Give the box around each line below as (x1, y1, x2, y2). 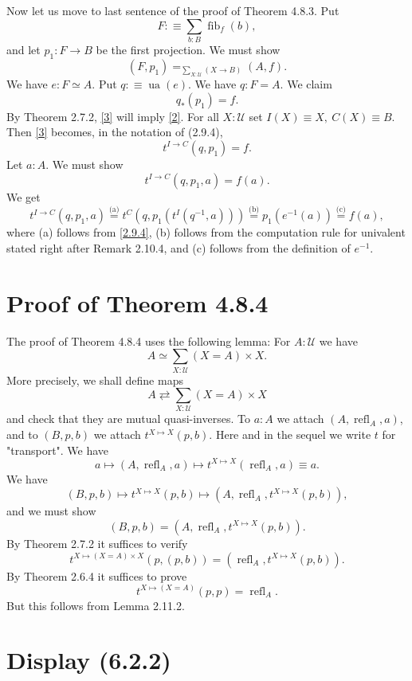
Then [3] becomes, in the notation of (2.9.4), (6, 123, 223, 140)
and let (6, 41, 41, 57)
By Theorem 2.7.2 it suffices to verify (6, 534, 188, 551)
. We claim (280, 76, 332, 92)
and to (6, 426, 38, 443)
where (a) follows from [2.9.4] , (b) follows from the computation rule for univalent (6, 224, 406, 241)
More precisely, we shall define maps (6, 371, 183, 388)
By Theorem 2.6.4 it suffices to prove (6, 567, 187, 584)
